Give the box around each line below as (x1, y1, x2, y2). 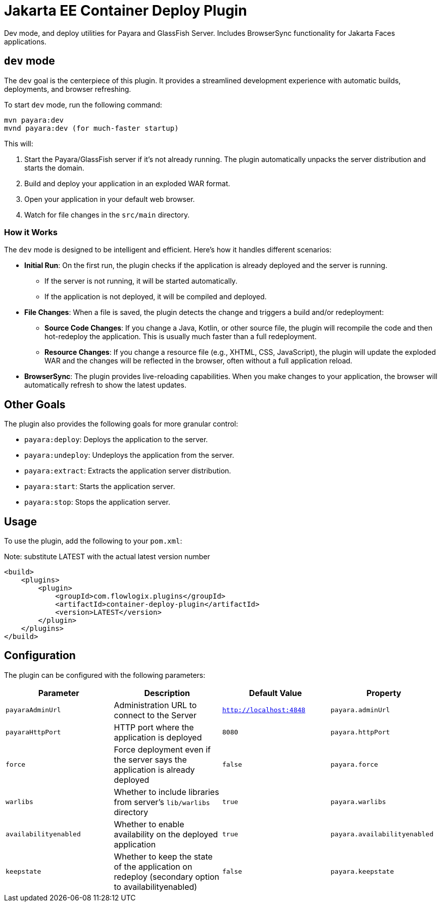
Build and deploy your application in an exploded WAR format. (24, 179, 230, 188)
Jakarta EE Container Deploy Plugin (4, 2, 247, 19)
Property (366, 687, 402, 698)
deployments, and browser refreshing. (4, 84, 131, 93)
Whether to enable (114, 819, 184, 829)
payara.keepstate (330, 868, 394, 876)
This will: (4, 139, 33, 148)
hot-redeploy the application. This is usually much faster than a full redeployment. (44, 332, 317, 341)
